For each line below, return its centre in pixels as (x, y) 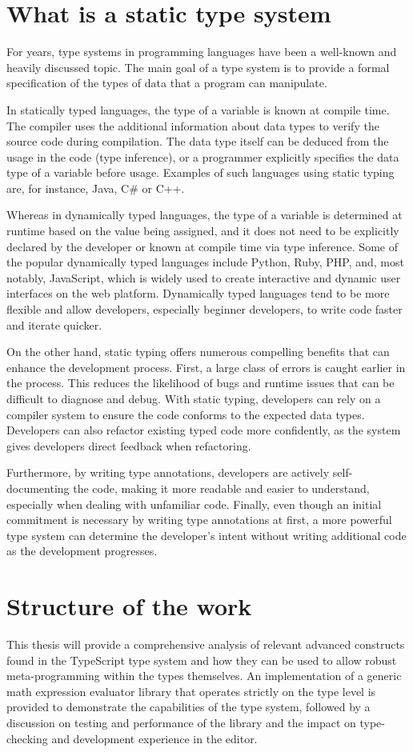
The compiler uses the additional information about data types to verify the (193, 125)
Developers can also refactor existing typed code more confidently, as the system (204, 430)
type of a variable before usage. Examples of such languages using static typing (200, 172)
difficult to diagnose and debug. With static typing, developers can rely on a (194, 398)
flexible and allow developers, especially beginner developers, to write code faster (204, 309)
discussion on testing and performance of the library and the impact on (181, 723)
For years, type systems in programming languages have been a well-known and (202, 52)
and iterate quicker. (54, 324)
